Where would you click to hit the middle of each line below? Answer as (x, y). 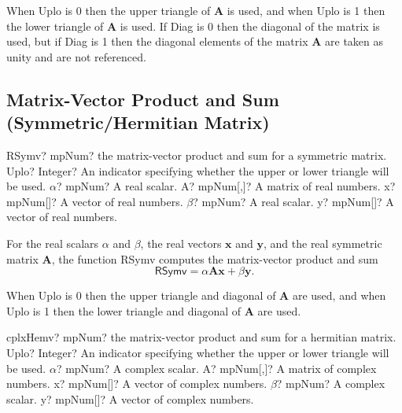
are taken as (354, 41)
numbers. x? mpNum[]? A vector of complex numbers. (137, 383)
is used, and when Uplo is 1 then (306, 10)
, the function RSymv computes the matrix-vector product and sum (215, 258)
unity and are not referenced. (76, 56)
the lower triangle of (55, 26)
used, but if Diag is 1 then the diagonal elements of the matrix (157, 41)
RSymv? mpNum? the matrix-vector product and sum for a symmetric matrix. (197, 155)
